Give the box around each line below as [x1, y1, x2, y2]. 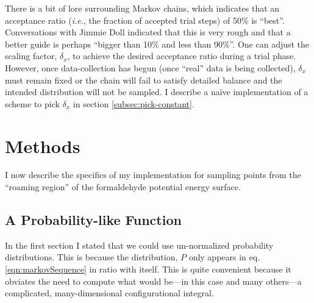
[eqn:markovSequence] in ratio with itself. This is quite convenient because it [5, 263, 291, 276]
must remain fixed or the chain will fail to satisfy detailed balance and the [5, 73, 282, 86]
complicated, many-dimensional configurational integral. [5, 287, 214, 299]
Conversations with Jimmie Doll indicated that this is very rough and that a [5, 26, 291, 38]
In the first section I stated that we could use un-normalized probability [5, 238, 274, 251]
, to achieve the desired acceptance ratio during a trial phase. [67, 49, 296, 62]
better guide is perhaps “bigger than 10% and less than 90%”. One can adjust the [5, 37, 310, 50]
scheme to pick [5, 97, 60, 110]
